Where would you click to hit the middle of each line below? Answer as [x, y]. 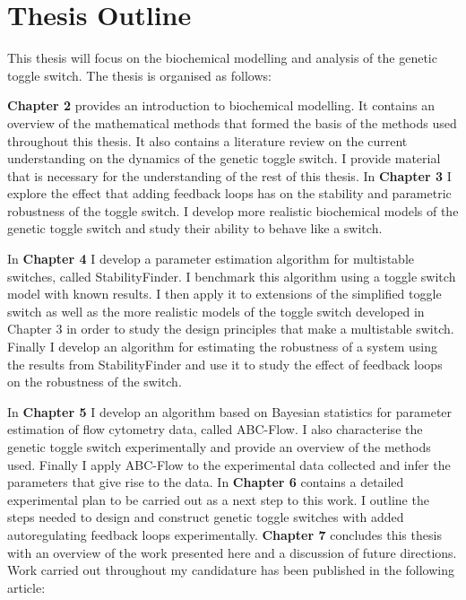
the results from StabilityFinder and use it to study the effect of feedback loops [225, 364]
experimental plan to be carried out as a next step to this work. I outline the [218, 499]
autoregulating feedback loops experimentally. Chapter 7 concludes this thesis [224, 534]
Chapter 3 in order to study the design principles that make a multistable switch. [231, 329]
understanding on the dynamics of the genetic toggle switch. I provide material [224, 158]
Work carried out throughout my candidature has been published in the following [231, 570]
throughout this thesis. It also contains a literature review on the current [207, 140]
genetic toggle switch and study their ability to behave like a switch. [195, 228]
